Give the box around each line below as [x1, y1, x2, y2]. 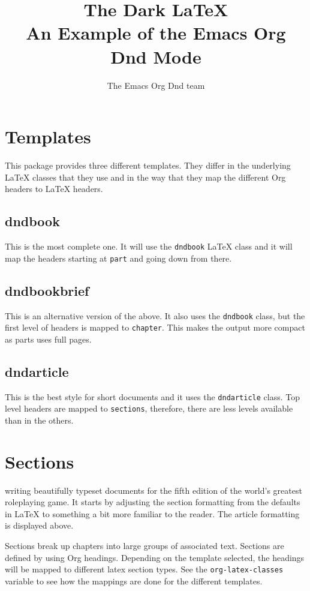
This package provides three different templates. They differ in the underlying [5, 159, 291, 172]
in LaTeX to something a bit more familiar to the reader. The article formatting [5, 507, 300, 520]
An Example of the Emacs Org [26, 20, 286, 45]
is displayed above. [5, 519, 74, 532]
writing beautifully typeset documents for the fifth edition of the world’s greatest [5, 484, 302, 496]
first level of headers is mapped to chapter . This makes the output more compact [5, 321, 305, 334]
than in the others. [5, 413, 74, 426]
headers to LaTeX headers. [5, 182, 103, 195]
